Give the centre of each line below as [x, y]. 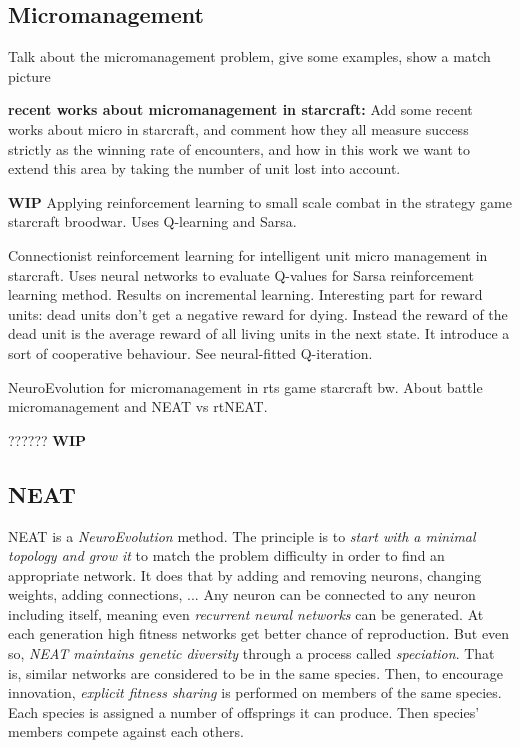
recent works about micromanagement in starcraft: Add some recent [240, 109]
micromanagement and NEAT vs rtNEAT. [138, 406]
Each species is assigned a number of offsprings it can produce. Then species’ [244, 711]
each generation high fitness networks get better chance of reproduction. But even [259, 633]
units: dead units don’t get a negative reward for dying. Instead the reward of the [258, 313]
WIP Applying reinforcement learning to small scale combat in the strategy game [260, 201]
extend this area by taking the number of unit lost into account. [204, 168]
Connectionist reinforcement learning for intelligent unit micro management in [248, 254]
